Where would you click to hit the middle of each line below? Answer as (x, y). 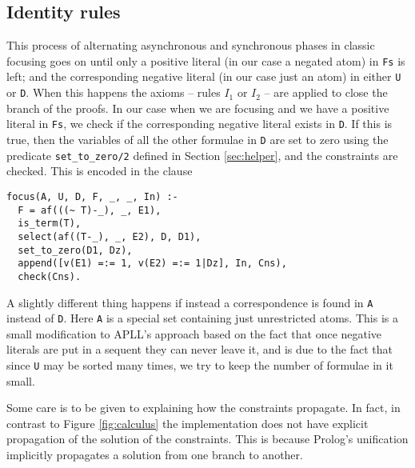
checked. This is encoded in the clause (100, 171)
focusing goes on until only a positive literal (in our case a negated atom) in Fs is (206, 60)
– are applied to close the (326, 92)
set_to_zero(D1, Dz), (75, 250)
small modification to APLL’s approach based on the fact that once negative (194, 333)
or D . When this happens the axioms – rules (114, 92)
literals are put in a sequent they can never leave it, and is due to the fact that (200, 349)
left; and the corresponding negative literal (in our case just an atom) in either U (204, 76)
